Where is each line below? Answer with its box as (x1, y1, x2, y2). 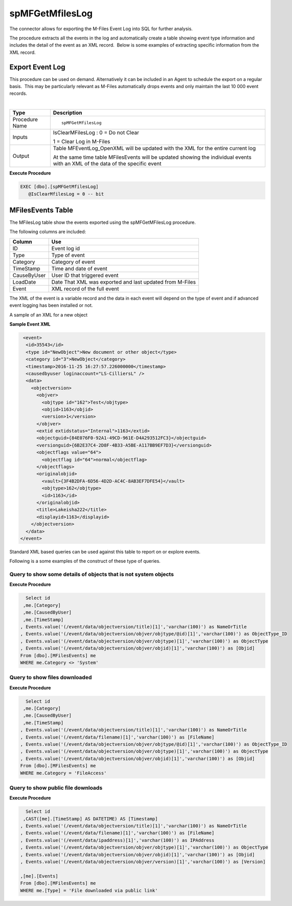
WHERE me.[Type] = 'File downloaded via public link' (20, 888, 158, 893)
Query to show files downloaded (9, 674, 92, 681)
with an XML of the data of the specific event (53, 160, 162, 167)
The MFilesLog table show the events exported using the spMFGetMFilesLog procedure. (9, 219, 196, 225)
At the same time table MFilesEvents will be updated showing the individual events (53, 154, 252, 161)
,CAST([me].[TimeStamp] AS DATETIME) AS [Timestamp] (23, 816, 158, 821)
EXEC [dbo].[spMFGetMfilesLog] (20, 184, 99, 189)
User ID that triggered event (51, 271, 119, 279)
